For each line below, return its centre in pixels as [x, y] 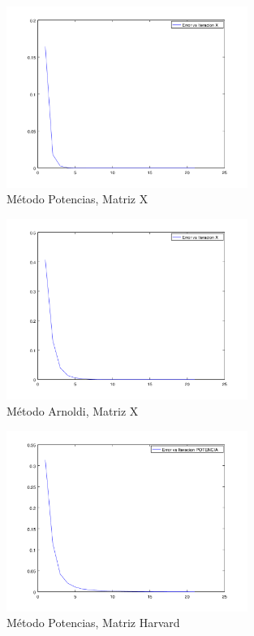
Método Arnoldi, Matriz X [73, 410]
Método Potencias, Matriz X [77, 199]
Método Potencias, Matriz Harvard [93, 623]
